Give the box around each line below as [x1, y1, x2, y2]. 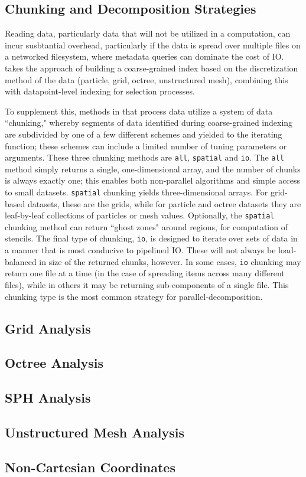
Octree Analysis [5, 354, 104, 372]
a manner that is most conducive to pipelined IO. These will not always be [5, 244, 276, 256]
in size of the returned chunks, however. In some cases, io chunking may [39, 255, 301, 267]
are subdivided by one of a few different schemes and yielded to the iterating [5, 128, 282, 140]
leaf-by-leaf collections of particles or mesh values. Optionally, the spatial [5, 209, 275, 221]
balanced [5, 255, 37, 267]
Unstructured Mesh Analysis [5, 423, 184, 441]
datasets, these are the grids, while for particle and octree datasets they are [27, 197, 301, 210]
